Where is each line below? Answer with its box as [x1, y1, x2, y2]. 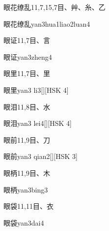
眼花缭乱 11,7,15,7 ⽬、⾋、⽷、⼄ [3, 2, 106, 12]
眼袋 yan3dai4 [3, 217, 44, 228]
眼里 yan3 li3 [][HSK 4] [3, 84, 69, 95]
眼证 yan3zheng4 [3, 51, 52, 62]
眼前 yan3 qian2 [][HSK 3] [3, 151, 78, 161]
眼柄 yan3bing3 [3, 184, 48, 194]
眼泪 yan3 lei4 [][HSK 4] [3, 118, 72, 128]
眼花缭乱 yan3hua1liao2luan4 [3, 18, 90, 29]
